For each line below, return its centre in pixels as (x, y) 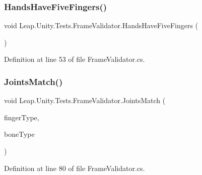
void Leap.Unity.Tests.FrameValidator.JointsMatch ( (85, 100)
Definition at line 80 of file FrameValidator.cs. (75, 168)
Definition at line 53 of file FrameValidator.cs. (75, 59)
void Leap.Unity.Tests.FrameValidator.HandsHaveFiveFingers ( (101, 25)
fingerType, (22, 117)
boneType (19, 134)
